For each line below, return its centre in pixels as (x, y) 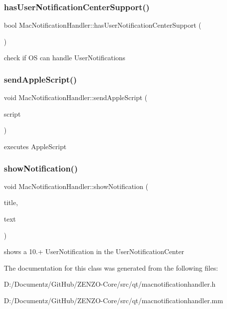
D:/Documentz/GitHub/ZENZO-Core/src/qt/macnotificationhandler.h (110, 284)
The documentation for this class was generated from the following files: (111, 267)
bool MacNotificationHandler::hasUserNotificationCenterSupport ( (103, 25)
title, (11, 202)
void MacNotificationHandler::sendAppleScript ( (76, 97)
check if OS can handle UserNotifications (65, 58)
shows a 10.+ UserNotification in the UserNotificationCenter (94, 251)
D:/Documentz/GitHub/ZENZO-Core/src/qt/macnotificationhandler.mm (113, 300)
